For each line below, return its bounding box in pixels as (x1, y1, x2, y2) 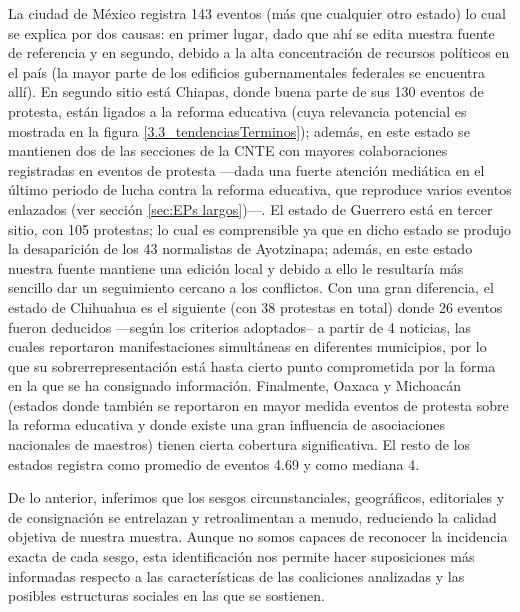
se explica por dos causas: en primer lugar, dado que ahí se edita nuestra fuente (8, 22, 495, 43)
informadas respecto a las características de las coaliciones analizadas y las (8, 565, 465, 586)
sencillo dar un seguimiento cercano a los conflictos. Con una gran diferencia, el (8, 277, 494, 298)
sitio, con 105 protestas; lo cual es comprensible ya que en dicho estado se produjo (8, 218, 512, 239)
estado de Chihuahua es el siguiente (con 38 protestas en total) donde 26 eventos (8, 296, 503, 317)
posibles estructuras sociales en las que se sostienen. (8, 585, 325, 606)
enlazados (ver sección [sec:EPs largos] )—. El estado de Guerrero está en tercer (8, 198, 493, 219)
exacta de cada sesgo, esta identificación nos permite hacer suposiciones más (8, 546, 475, 567)
